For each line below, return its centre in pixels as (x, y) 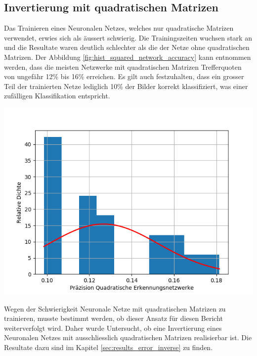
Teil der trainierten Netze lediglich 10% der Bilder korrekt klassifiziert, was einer (126, 86)
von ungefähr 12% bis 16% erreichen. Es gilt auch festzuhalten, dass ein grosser (124, 76)
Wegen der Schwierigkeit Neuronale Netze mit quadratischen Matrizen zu (115, 308)
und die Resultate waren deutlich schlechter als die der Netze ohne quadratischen (127, 47)
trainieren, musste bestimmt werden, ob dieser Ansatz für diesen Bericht (114, 318)
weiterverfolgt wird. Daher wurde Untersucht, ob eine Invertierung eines (113, 328)
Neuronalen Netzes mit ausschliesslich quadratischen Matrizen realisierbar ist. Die (128, 337)
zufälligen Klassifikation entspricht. (57, 96)
